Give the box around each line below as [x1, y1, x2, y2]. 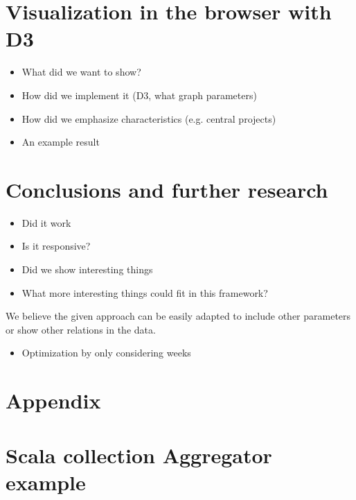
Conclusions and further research [6, 175, 328, 203]
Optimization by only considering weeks [21, 345, 191, 360]
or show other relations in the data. [6, 322, 156, 336]
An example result [21, 135, 100, 149]
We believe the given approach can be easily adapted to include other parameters [6, 309, 351, 323]
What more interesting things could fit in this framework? [21, 285, 268, 300]
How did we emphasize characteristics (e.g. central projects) [21, 111, 276, 126]
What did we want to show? [21, 64, 141, 79]
